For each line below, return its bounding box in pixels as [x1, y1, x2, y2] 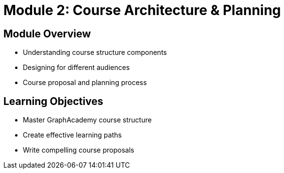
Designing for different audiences [23, 63, 130, 72]
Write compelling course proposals [23, 146, 134, 155]
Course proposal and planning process [23, 78, 147, 87]
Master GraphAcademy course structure [23, 116, 152, 124]
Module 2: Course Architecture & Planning [3, 2, 281, 18]
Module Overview [3, 27, 91, 40]
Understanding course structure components [23, 48, 167, 57]
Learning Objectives [3, 95, 103, 107]
